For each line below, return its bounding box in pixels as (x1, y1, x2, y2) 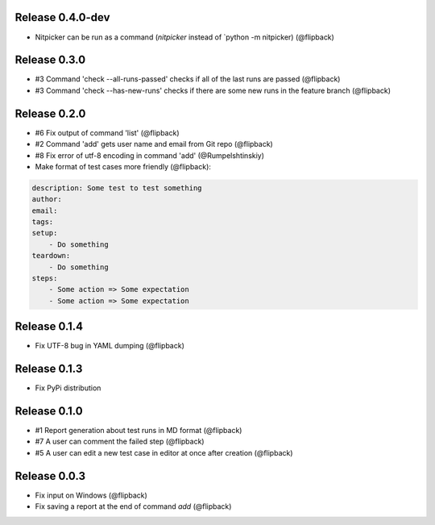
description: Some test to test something (31, 183, 202, 193)
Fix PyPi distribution (35, 383, 101, 393)
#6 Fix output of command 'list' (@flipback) (35, 127, 180, 137)
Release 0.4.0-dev (14, 10, 110, 24)
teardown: (31, 251, 71, 260)
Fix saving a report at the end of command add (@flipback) (35, 502, 232, 511)
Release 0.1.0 (14, 404, 84, 418)
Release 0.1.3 (14, 362, 83, 376)
